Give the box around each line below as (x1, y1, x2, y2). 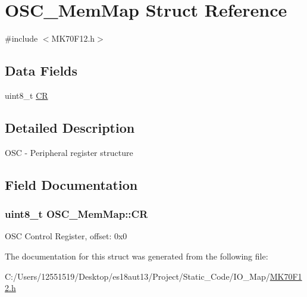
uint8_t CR (5, 89, 48, 101)
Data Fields (5, 61, 78, 80)
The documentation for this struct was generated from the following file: (5, 249, 268, 262)
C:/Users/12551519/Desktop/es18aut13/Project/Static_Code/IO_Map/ (5, 270, 270, 282)
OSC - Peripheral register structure (5, 146, 133, 158)
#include (5, 32, 38, 45)
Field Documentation (5, 175, 138, 193)
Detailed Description (5, 118, 135, 136)
